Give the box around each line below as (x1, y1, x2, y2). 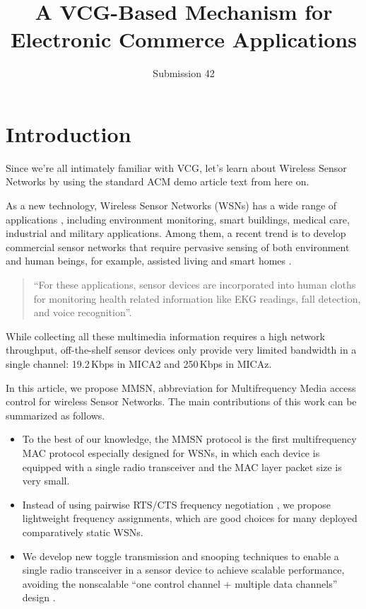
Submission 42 (153, 66, 215, 81)
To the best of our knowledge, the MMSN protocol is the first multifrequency (22, 431, 357, 446)
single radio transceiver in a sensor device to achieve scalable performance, (22, 562, 345, 577)
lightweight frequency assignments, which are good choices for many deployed (22, 511, 358, 526)
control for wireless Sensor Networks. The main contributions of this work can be (6, 394, 357, 409)
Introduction (6, 119, 131, 148)
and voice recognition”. (33, 305, 132, 320)
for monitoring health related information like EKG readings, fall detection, (33, 291, 361, 306)
